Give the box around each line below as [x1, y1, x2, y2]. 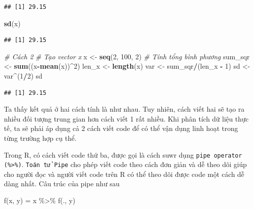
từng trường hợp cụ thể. [4, 132, 77, 143]
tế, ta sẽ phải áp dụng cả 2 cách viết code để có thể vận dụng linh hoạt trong [4, 123, 238, 133]
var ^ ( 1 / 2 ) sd [4, 70, 42, 81]
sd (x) [4, 18, 21, 28]
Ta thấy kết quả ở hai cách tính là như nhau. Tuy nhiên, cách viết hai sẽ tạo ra [4, 104, 245, 114]
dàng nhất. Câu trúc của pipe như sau [4, 178, 120, 189]
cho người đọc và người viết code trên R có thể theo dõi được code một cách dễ [4, 168, 245, 179]
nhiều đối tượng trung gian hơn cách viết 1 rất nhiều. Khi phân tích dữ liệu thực [4, 113, 249, 124]
